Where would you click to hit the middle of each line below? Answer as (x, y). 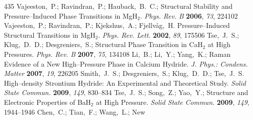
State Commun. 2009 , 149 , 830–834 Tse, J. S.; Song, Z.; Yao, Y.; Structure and (126, 92)
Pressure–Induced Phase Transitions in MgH (71, 15)
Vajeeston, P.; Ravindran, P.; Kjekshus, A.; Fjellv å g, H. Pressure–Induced (117, 25)
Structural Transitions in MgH (50, 35)
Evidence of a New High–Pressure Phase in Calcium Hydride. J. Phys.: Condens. (126, 63)
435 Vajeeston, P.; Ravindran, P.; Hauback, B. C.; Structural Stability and (118, 6)
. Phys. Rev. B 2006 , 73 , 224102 (189, 15)
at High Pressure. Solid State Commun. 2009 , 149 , (173, 102)
